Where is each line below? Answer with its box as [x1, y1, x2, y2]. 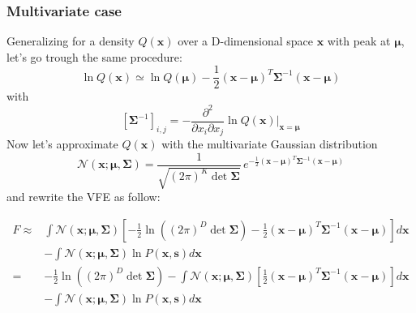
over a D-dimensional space [178, 32, 313, 49]
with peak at [327, 32, 391, 49]
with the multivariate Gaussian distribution [161, 135, 378, 152]
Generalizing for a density [6, 32, 135, 49]
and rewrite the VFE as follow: [6, 188, 161, 205]
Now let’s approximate [6, 135, 118, 152]
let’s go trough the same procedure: [6, 48, 182, 65]
